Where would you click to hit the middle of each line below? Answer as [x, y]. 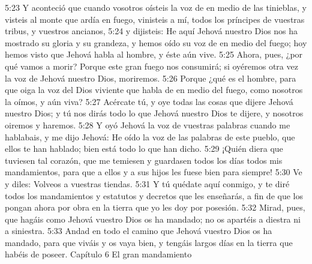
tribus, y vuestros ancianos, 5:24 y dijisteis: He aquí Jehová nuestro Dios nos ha [151, 31]
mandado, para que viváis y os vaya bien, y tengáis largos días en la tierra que [149, 242]
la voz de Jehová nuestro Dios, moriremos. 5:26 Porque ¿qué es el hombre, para [151, 78]
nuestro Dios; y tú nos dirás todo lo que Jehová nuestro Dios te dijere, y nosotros [154, 113]
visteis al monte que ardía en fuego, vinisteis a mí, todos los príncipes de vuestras [155, 19]
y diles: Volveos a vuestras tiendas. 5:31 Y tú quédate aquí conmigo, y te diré [147, 183]
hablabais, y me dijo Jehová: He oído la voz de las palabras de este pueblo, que [150, 136]
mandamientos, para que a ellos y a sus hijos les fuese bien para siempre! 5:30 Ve [154, 172]
